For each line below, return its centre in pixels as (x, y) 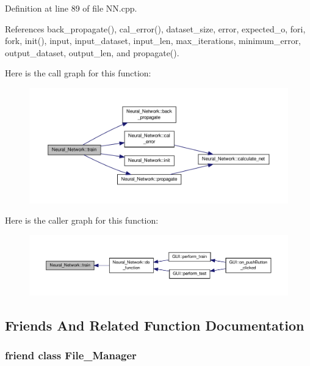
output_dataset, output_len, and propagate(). (92, 52)
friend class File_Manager (71, 355)
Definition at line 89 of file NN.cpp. (71, 8)
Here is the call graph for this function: (78, 73)
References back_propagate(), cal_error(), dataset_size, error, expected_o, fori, (155, 28)
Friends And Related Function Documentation (155, 325)
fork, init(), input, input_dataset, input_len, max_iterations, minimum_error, (153, 41)
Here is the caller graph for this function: (82, 220)
